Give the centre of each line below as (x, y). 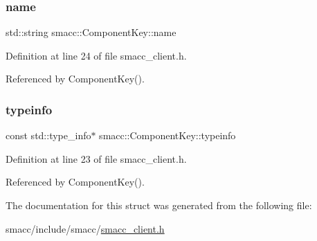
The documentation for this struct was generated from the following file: (159, 205)
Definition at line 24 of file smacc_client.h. (96, 55)
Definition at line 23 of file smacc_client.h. (96, 158)
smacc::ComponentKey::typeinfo (167, 135)
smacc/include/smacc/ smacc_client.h (85, 228)
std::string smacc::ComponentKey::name (91, 32)
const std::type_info (48, 135)
